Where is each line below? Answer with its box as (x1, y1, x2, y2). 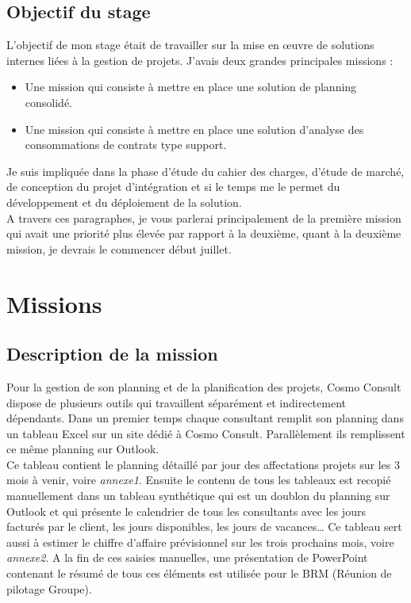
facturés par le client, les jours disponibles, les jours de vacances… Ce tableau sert (6, 518, 402, 535)
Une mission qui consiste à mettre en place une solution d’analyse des (25, 120, 364, 137)
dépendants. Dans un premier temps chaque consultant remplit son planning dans (6, 410, 404, 426)
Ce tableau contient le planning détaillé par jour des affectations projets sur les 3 (6, 456, 400, 472)
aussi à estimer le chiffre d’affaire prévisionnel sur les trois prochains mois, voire (6, 533, 394, 550)
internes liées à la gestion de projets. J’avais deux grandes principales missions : (6, 52, 394, 68)
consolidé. (25, 94, 72, 110)
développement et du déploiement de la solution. (6, 193, 242, 210)
